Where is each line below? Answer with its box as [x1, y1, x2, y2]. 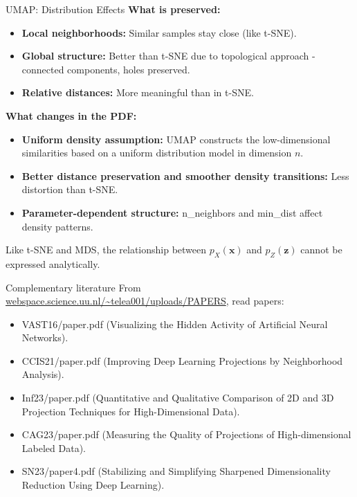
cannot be [300, 242, 342, 257]
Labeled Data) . [21, 440, 86, 455]
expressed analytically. [6, 256, 100, 271]
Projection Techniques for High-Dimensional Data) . [21, 404, 240, 418]
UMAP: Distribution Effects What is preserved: [6, 2, 221, 16]
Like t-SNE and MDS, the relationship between [6, 242, 207, 257]
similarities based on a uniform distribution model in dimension [21, 145, 292, 160]
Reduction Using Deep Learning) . [21, 478, 165, 492]
